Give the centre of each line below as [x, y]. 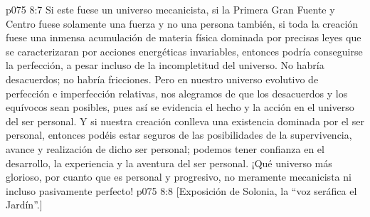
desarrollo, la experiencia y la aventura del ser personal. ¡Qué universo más [169, 163]
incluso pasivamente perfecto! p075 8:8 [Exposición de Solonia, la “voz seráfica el [181, 190]
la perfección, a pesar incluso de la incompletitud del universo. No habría [165, 65]
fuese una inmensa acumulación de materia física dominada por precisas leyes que [184, 37]
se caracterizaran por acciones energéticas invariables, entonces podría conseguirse [184, 51]
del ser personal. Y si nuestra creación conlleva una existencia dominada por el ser [185, 121]
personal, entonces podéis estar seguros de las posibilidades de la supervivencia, [179, 135]
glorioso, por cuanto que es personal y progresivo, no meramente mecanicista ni [179, 177]
